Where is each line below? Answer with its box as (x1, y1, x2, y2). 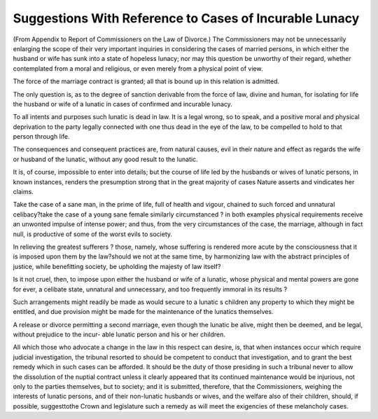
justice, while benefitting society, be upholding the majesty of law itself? (13, 262, 221, 270)
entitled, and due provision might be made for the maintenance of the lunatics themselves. (13, 308, 274, 316)
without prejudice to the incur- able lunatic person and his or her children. (13, 330, 225, 339)
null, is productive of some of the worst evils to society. (13, 230, 173, 238)
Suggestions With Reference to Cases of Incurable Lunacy (13, 11, 360, 26)
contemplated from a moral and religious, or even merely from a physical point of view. (13, 64, 263, 73)
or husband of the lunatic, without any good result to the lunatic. (13, 155, 199, 163)
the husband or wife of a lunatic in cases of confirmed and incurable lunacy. (13, 99, 232, 108)
